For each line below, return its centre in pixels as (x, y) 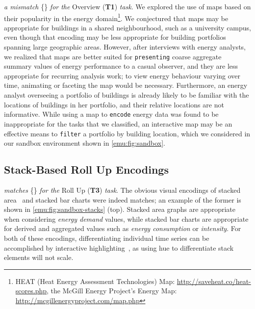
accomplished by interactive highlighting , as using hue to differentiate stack (119, 247)
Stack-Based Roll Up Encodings (86, 169)
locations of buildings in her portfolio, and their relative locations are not (114, 104)
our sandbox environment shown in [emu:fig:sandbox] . (85, 143)
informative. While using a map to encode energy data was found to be (111, 114)
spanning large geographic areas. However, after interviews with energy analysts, (125, 47)
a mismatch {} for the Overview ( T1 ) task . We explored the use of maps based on (127, 6)
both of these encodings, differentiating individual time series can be (107, 238)
